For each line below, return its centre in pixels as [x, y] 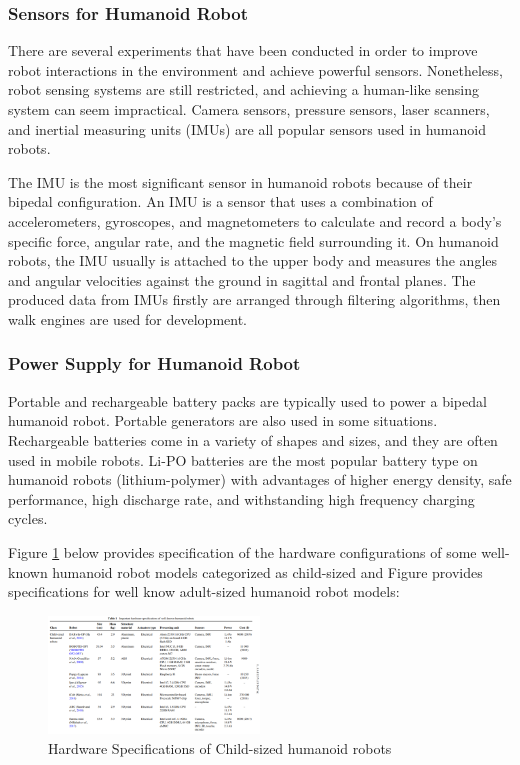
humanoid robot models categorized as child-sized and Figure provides [267, 571]
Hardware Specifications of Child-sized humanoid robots [220, 747]
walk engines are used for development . [128, 318]
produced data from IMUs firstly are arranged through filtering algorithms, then [254, 299]
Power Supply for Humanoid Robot [154, 363]
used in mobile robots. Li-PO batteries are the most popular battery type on [243, 459]
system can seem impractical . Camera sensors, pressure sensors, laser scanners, [249, 109]
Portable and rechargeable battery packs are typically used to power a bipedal [247, 400]
